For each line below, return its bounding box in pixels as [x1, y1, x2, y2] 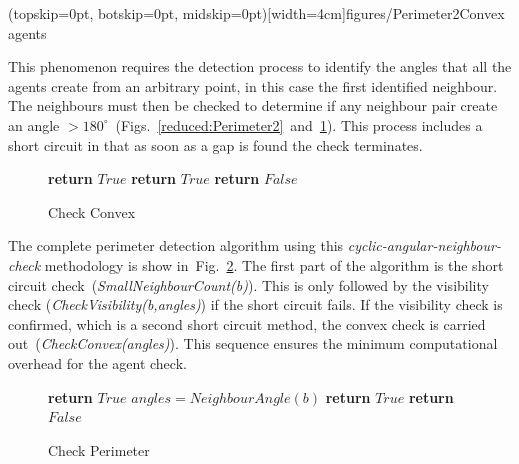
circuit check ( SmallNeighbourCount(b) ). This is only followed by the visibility [8, 274, 489, 295]
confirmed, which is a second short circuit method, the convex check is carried [8, 313, 486, 334]
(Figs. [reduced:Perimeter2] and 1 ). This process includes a [115, 114, 483, 135]
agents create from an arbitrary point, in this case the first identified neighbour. [8, 75, 498, 96]
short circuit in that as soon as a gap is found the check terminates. [8, 134, 423, 155]
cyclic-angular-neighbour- [347, 235, 501, 256]
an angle [8, 114, 60, 135]
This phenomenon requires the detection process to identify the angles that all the [8, 56, 512, 77]
